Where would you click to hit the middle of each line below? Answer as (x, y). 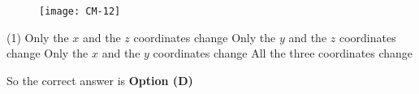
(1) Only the (38, 37)
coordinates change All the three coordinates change (283, 53)
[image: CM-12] (80, 11)
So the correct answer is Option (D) (100, 80)
